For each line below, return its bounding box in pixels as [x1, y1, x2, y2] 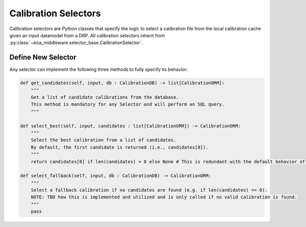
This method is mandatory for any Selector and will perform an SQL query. [31, 102, 225, 107]
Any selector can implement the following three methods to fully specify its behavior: [9, 66, 188, 72]
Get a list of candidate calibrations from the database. [31, 94, 179, 100]
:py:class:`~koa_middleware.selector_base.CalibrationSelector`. [9, 40, 143, 46]
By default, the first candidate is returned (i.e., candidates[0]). [31, 144, 209, 150]
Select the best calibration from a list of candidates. [31, 137, 176, 143]
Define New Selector [9, 53, 76, 62]
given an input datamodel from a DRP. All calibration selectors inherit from [9, 32, 165, 38]
